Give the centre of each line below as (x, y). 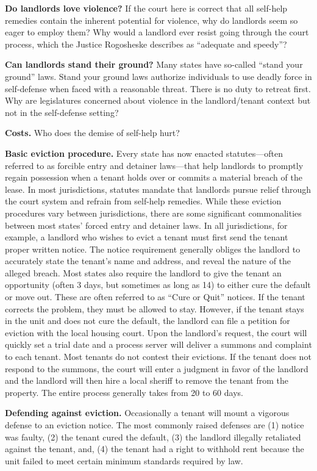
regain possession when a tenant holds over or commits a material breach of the (154, 177)
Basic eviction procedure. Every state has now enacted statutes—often (144, 153)
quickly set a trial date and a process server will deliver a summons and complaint (158, 344)
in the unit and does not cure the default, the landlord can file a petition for (148, 321)
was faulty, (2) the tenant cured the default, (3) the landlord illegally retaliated (153, 437)
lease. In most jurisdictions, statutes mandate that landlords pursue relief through (158, 189)
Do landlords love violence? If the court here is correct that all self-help (146, 8)
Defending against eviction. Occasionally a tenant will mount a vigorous (147, 413)
